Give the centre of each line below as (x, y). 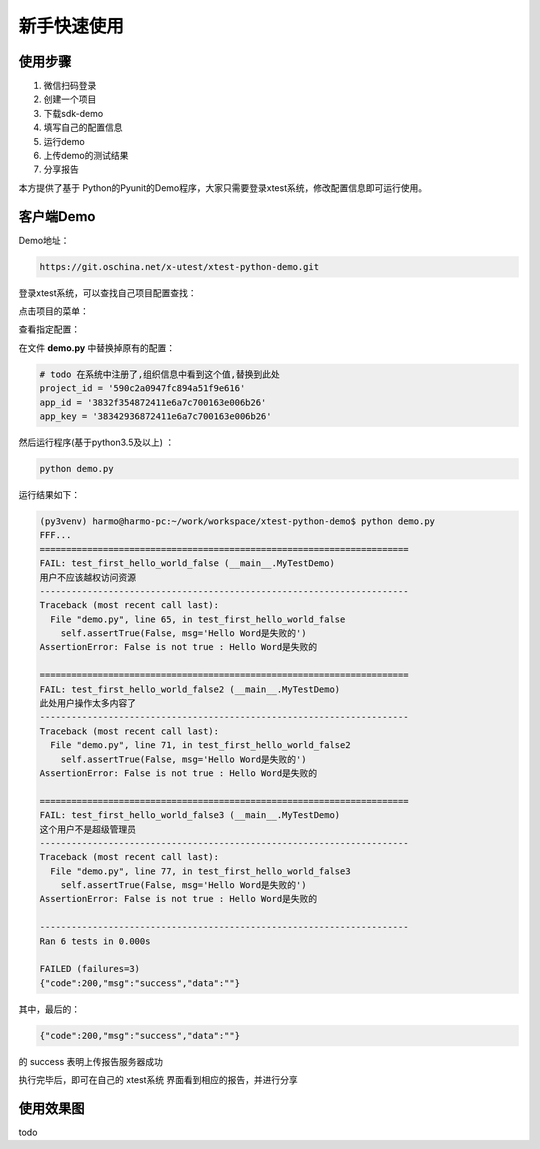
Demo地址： (44, 240)
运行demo (64, 141)
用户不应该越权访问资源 (88, 577)
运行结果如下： (49, 494)
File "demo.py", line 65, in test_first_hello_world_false (198, 619)
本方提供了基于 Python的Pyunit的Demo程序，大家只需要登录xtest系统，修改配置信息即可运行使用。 (223, 187)
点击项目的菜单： (53, 311)
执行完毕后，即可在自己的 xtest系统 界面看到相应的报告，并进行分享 (158, 1080)
